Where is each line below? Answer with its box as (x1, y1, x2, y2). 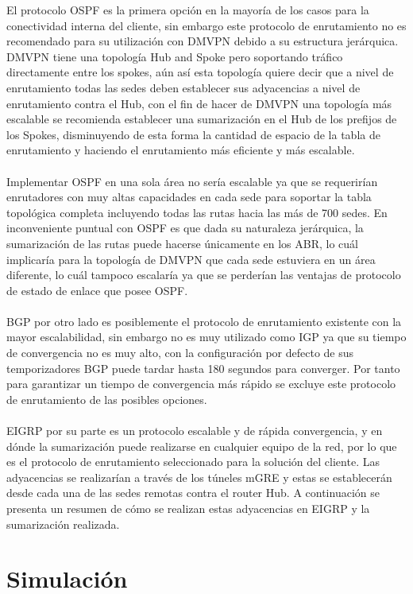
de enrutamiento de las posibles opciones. (6, 390, 207, 407)
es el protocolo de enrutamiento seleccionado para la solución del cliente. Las (6, 453, 380, 470)
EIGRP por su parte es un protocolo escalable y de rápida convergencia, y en (6, 422, 383, 439)
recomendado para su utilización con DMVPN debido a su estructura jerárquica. (6, 33, 399, 49)
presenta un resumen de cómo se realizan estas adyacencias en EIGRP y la (6, 500, 370, 516)
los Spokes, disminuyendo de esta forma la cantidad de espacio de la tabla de (6, 126, 380, 142)
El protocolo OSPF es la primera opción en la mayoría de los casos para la (6, 2, 369, 17)
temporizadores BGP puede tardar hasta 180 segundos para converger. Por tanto (6, 359, 400, 376)
